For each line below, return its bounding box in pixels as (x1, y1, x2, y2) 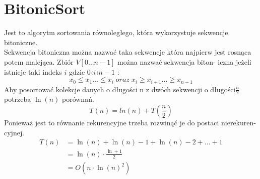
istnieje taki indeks (4, 66, 62, 77)
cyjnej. (4, 127, 25, 137)
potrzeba (4, 94, 31, 104)
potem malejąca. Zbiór (4, 56, 74, 67)
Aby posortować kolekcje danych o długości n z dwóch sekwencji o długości (4, 84, 236, 94)
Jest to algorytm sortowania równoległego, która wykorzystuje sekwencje (4, 27, 228, 38)
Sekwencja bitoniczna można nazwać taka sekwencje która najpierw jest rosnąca (4, 47, 251, 57)
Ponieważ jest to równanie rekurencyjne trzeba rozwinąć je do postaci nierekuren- (4, 117, 256, 127)
